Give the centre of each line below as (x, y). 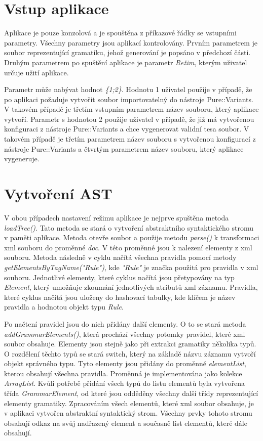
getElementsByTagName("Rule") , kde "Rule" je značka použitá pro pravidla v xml (131, 267)
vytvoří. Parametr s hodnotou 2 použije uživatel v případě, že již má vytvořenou (129, 119)
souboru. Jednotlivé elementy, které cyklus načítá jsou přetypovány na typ (119, 277)
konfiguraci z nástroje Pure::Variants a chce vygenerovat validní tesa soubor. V (127, 129)
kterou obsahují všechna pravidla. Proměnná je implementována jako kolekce (123, 373)
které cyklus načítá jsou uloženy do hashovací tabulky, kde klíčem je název (120, 297)
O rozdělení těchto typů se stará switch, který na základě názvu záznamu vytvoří (130, 353)
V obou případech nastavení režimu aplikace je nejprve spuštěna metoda (117, 217)
